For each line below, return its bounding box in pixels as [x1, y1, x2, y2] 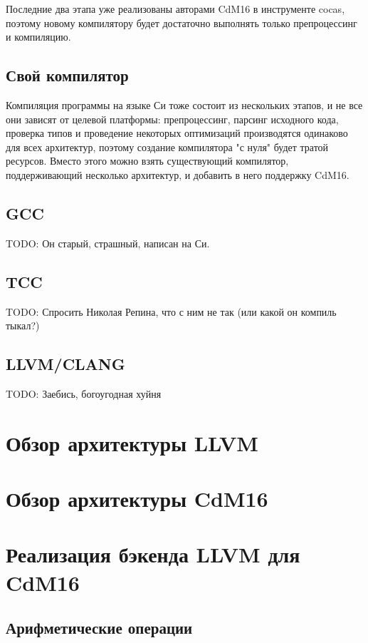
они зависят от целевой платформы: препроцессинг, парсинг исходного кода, [6, 111, 339, 126]
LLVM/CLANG [6, 353, 125, 375]
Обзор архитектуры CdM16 [6, 484, 268, 513]
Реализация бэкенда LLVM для [6, 540, 300, 569]
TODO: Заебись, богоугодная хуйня [6, 386, 162, 401]
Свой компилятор [6, 64, 129, 86]
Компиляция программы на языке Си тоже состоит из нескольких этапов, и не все [6, 97, 363, 112]
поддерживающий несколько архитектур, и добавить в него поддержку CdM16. [6, 167, 349, 182]
